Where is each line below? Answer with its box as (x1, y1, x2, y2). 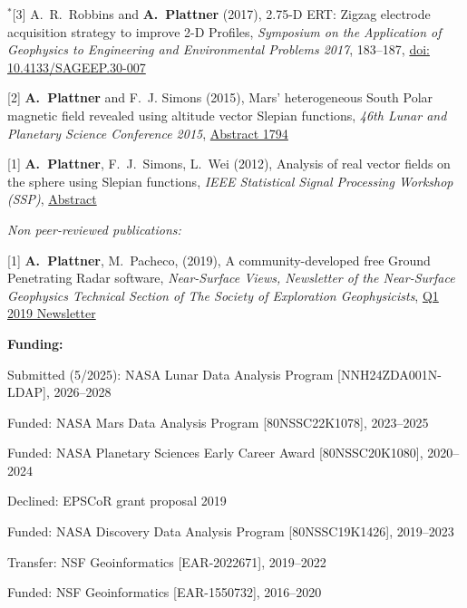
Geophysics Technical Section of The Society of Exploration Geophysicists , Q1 (7, 285, 439, 304)
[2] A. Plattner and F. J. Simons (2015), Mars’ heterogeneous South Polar (7, 88, 433, 107)
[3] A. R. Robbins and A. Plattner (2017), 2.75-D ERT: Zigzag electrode (12, 5, 431, 23)
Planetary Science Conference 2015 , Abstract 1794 (7, 123, 288, 142)
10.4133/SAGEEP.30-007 (7, 57, 146, 76)
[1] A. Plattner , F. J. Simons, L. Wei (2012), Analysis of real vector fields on (7, 154, 451, 173)
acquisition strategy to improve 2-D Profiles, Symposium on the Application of (7, 22, 442, 41)
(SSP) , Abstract (7, 189, 97, 208)
